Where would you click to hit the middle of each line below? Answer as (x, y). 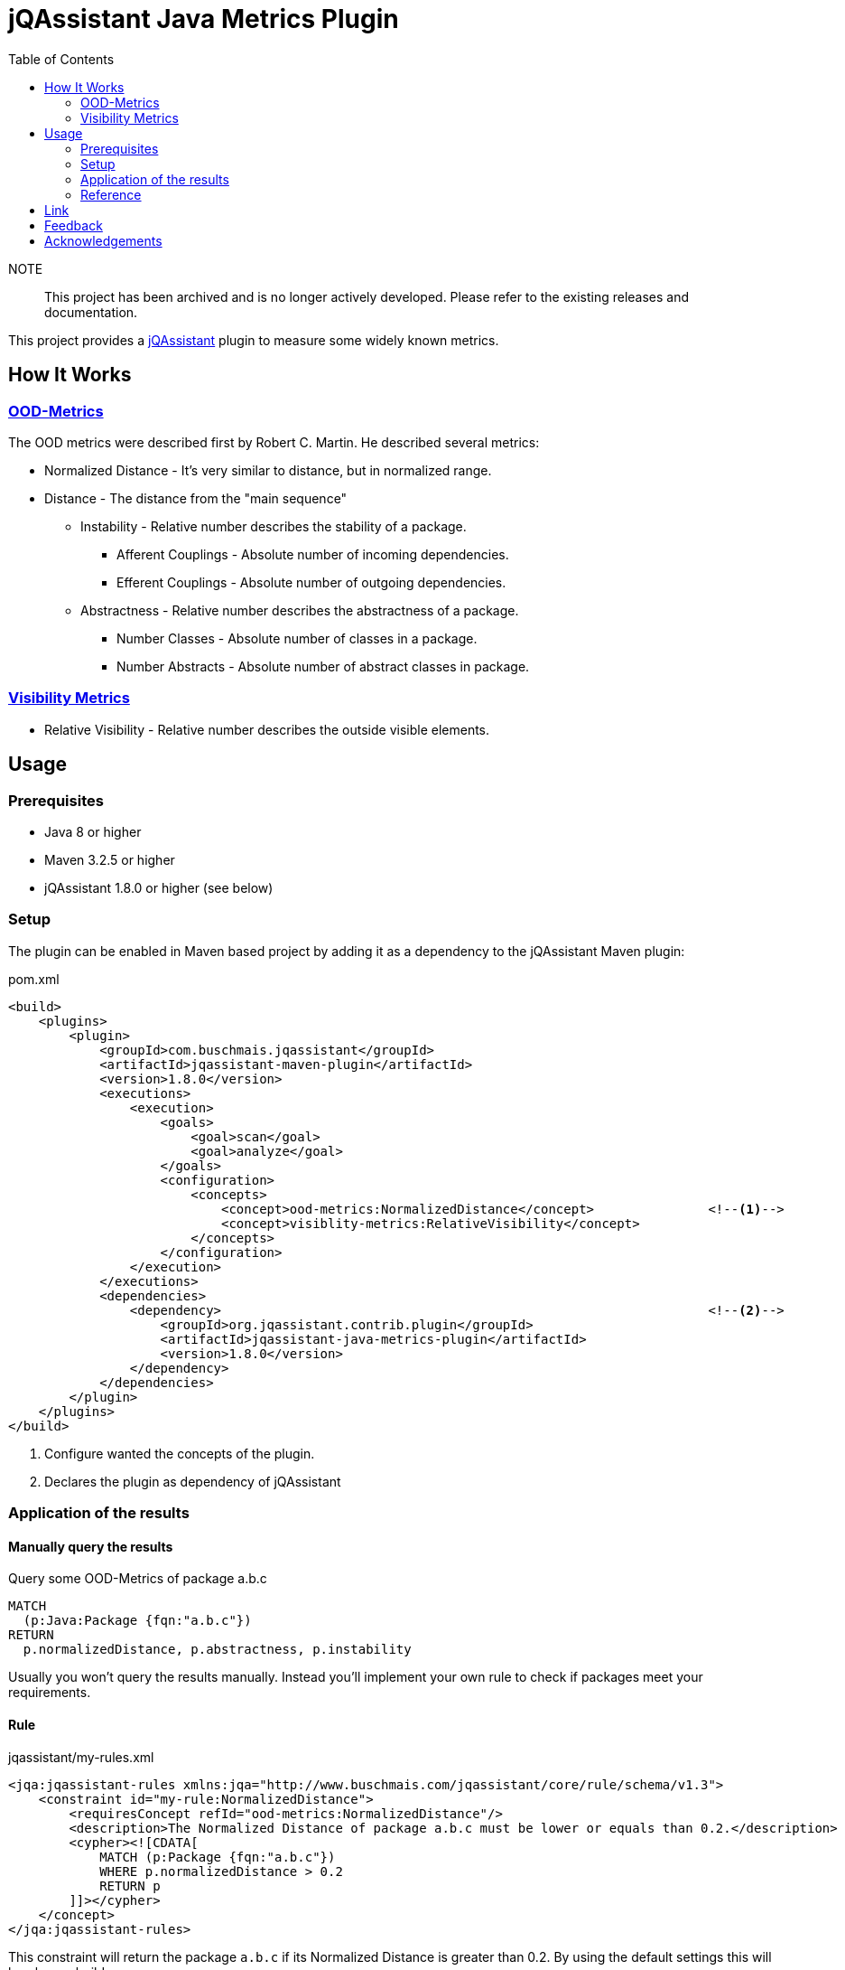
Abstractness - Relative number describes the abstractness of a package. (300, 610)
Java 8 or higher (93, 831)
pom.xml (34, 979)
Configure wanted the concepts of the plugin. (180, 1453)
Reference (111, 194)
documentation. (91, 312)
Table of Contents (61, 59)
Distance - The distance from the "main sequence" (196, 498)
